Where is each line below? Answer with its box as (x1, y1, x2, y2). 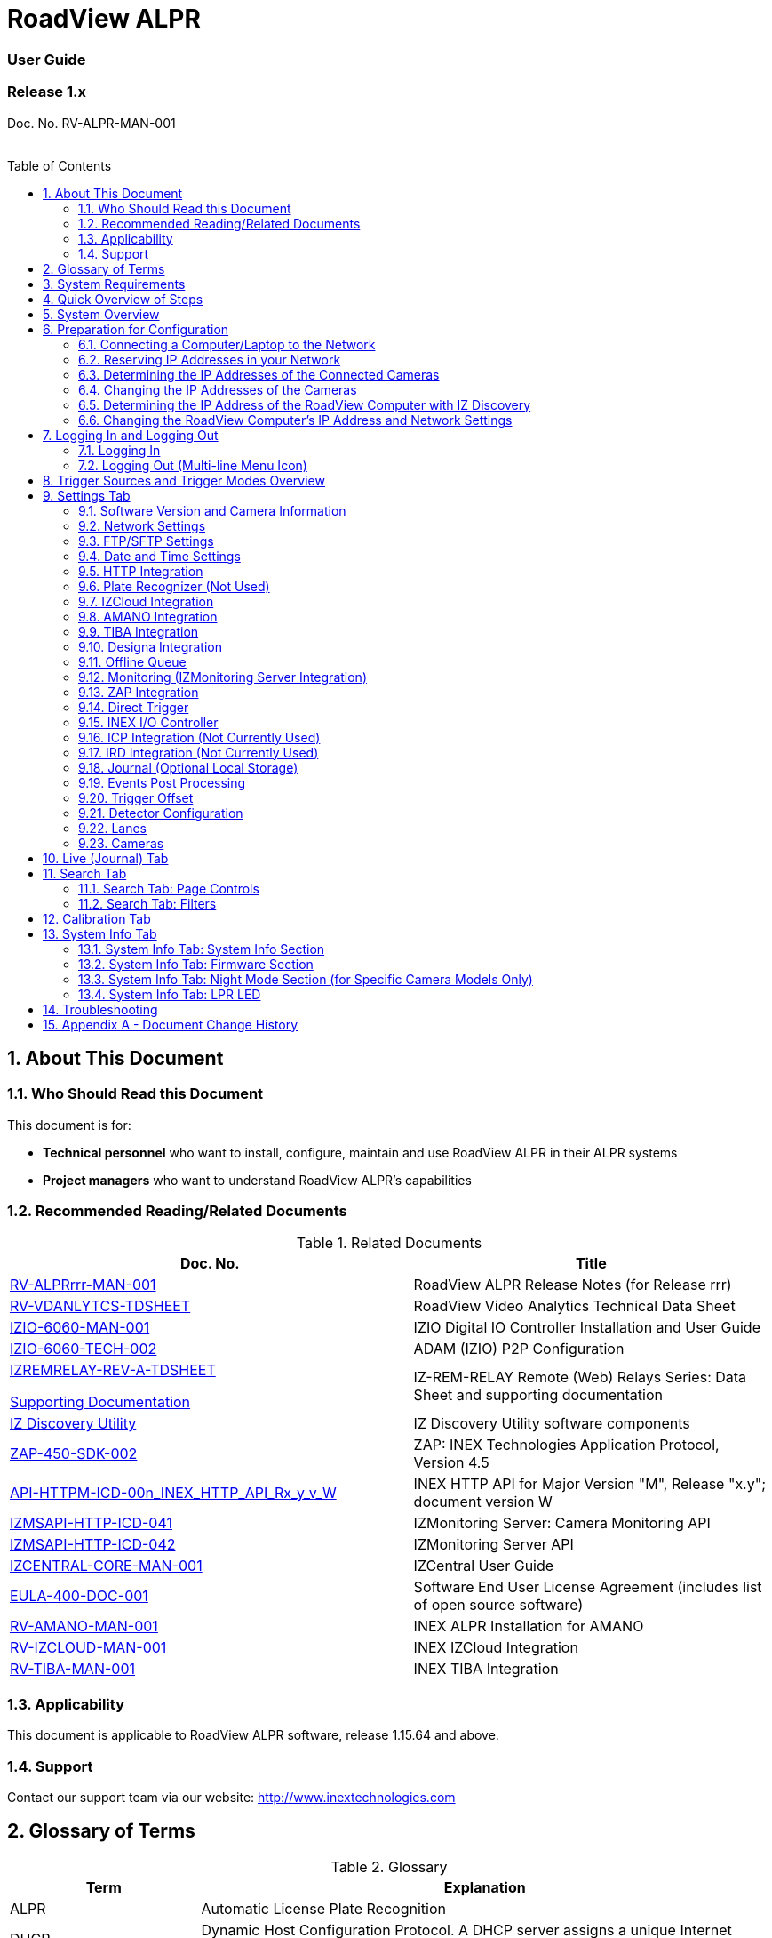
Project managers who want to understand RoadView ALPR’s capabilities (43, 1172, 472, 1188)
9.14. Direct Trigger (78, 699, 189, 715)
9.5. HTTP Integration (78, 563, 203, 579)
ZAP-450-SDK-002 (10, 1445, 138, 1463)
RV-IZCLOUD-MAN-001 (10, 1638, 167, 1657)
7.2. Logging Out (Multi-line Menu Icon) (78, 457, 307, 473)
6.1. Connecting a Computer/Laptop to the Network (78, 336, 376, 352)
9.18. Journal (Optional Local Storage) (78, 759, 298, 775)
